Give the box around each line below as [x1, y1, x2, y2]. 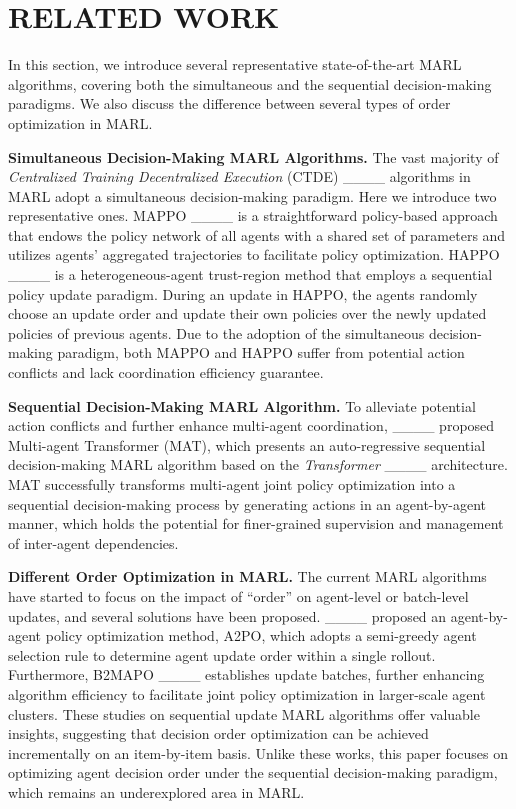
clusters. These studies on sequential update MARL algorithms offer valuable [8, 703, 480, 724]
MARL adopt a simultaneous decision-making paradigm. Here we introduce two [8, 185, 497, 206]
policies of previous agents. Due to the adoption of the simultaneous [8, 322, 425, 343]
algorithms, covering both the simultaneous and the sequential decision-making [8, 73, 492, 94]
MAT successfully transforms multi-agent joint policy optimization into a [8, 474, 456, 494]
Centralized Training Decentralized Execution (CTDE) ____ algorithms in [8, 166, 471, 187]
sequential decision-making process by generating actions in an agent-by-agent [8, 493, 487, 514]
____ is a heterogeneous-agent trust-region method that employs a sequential [8, 264, 493, 285]
